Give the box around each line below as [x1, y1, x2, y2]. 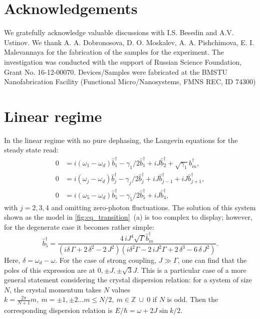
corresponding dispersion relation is [4, 305, 113, 315]
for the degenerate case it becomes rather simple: [4, 221, 154, 232]
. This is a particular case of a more [137, 264, 246, 275]
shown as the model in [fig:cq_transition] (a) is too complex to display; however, [4, 212, 252, 222]
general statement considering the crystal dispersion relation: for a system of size [4, 274, 252, 285]
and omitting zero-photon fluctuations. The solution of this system [51, 202, 256, 212]
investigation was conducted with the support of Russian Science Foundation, [4, 56, 242, 67]
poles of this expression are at [4, 264, 95, 275]
